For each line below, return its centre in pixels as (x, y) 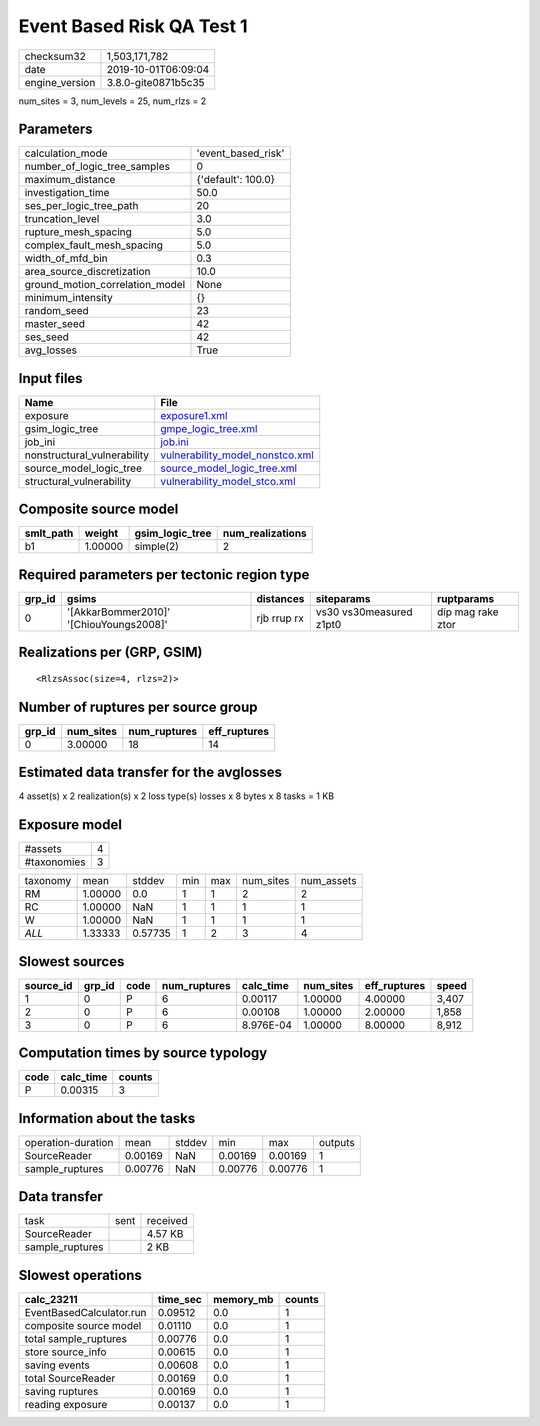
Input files (51, 378)
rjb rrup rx (280, 618)
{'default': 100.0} (235, 180)
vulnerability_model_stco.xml (228, 481)
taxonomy (48, 881)
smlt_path (49, 533)
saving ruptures (61, 1391)
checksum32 (55, 56)
